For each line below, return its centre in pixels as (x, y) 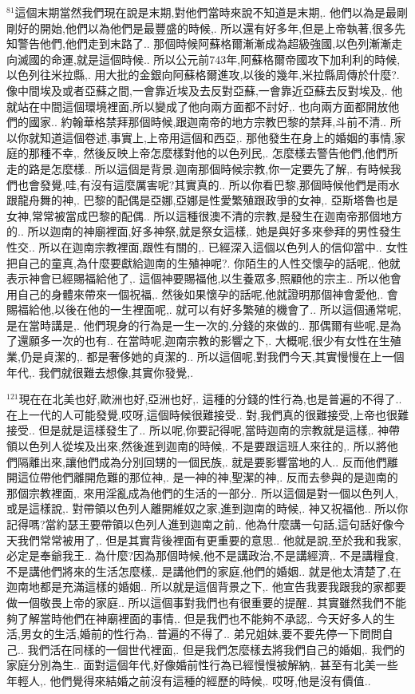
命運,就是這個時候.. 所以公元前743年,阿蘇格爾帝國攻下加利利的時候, (225, 59)
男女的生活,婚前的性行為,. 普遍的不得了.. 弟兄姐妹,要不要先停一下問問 (201, 634)
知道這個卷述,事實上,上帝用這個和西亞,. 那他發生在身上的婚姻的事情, (217, 137)
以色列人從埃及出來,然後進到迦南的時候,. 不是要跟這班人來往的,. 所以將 (202, 446)
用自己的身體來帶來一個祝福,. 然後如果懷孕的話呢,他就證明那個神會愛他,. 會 (202, 293)
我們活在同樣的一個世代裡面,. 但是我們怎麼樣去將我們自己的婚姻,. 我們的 (216, 649)
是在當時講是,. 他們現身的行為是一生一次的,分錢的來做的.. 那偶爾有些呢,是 (198, 325)
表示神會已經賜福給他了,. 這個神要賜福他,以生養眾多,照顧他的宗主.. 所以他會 (204, 278)
